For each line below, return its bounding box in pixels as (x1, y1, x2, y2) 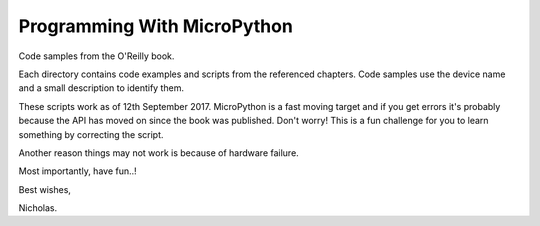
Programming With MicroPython (18, 15, 294, 37)
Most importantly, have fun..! (18, 165, 137, 177)
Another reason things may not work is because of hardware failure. (18, 146, 299, 159)
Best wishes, (18, 183, 72, 195)
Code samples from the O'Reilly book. (18, 50, 175, 62)
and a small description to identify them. (18, 82, 185, 94)
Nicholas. (18, 202, 58, 214)
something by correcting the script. (18, 128, 164, 140)
